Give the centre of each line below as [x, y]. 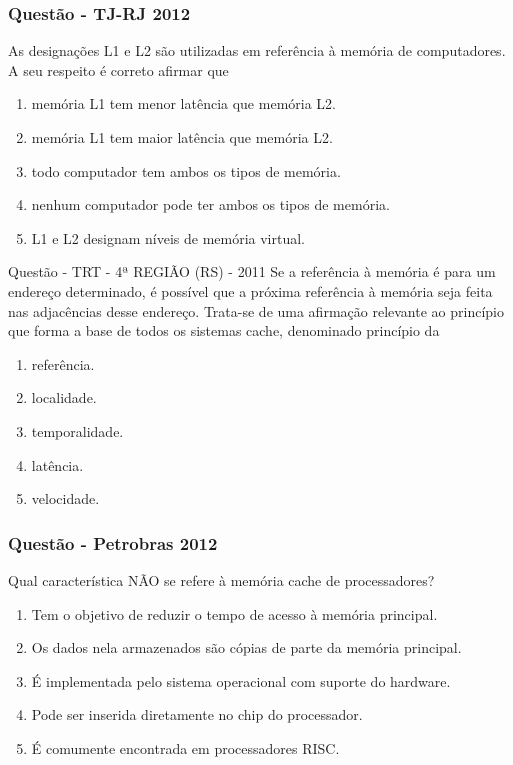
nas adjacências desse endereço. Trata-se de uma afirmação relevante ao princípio [256, 310]
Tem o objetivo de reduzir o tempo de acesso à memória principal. [234, 613]
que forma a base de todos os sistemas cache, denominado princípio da [224, 330]
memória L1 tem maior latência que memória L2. [182, 137]
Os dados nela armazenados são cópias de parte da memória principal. [246, 647]
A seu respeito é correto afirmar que [118, 69]
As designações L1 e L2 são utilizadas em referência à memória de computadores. [257, 50]
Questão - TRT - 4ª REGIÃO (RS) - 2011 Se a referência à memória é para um [252, 271]
